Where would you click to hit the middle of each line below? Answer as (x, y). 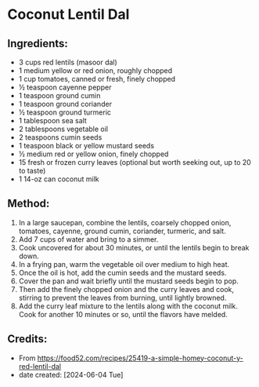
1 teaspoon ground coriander (65, 104)
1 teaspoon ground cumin (59, 95)
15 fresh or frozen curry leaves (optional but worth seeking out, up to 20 (135, 162)
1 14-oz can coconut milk (59, 179)
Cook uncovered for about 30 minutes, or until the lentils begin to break (134, 247)
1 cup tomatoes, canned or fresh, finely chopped (97, 79)
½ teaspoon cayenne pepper (65, 87)
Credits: (27, 339)
